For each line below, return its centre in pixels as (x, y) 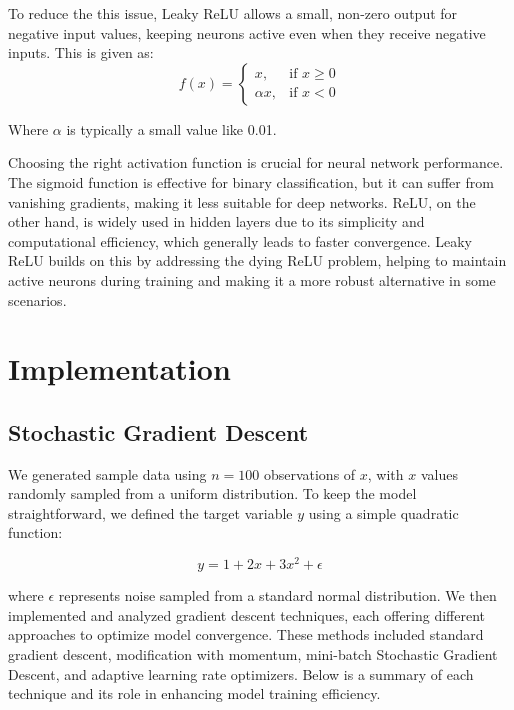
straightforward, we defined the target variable (150, 512)
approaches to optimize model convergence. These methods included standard (246, 634)
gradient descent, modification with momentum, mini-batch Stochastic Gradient (253, 653)
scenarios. (37, 299)
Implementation (119, 368)
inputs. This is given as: (81, 52)
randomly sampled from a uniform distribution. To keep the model (212, 493)
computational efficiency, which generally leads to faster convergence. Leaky (240, 240)
